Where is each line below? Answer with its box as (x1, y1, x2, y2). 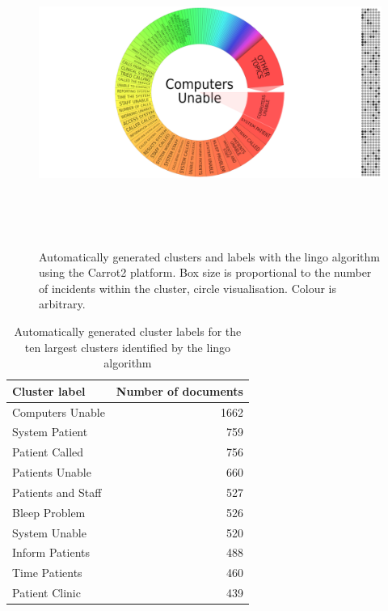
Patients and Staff (12, 483, 102, 500)
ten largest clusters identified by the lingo (24, 338, 231, 355)
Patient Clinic (12, 584, 81, 601)
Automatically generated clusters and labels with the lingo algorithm (39, 248, 380, 265)
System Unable (12, 524, 86, 541)
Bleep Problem (12, 503, 86, 520)
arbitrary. (39, 295, 86, 312)
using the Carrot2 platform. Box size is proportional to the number (39, 264, 372, 281)
